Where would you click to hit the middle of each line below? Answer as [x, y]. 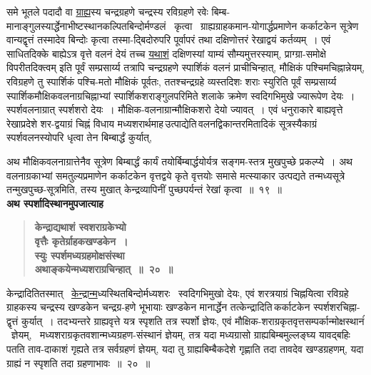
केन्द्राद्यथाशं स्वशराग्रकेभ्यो [80, 227]
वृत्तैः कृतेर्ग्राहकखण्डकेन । [81, 241]
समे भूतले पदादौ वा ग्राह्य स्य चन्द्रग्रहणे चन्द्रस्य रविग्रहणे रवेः [107, 11]
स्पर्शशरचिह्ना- [337, 307]
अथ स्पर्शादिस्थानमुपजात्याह [55, 203]
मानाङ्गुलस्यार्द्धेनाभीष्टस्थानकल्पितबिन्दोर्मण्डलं [86, 25]
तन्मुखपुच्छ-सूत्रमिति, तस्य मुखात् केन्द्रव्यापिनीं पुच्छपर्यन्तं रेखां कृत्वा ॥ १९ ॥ [144, 189]
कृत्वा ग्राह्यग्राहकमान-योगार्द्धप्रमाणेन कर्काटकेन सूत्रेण [266, 25]
